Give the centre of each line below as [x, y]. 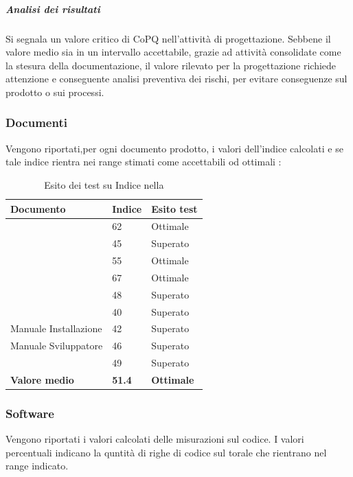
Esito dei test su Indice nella [104, 184]
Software [30, 413]
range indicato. [37, 466]
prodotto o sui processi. [55, 92]
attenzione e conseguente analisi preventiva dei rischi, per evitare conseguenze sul [176, 79]
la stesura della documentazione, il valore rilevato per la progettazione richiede [171, 65]
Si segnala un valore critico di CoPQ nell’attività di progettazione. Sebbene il [168, 38]
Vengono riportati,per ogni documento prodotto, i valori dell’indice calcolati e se [174, 148]
